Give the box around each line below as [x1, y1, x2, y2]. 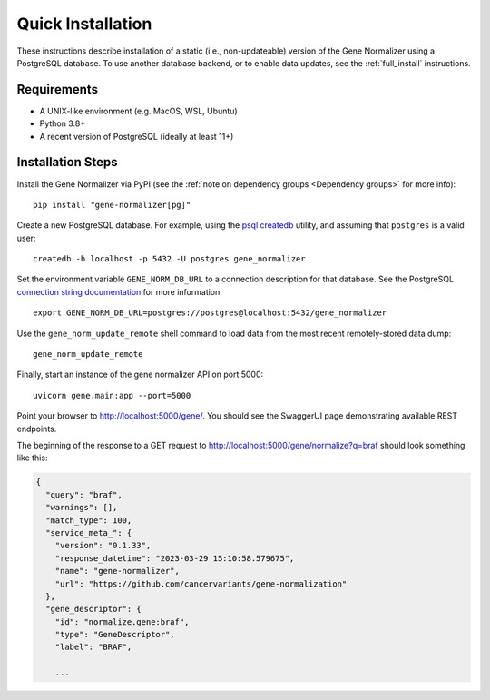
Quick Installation [16, 14, 152, 34]
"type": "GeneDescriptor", [54, 629, 176, 640]
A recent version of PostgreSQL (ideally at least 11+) [39, 131, 234, 142]
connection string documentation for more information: [16, 286, 222, 297]
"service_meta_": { [45, 527, 132, 537]
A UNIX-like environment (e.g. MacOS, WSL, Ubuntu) [39, 105, 238, 116]
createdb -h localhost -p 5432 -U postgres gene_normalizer [33, 254, 306, 264]
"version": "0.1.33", [54, 540, 152, 551]
